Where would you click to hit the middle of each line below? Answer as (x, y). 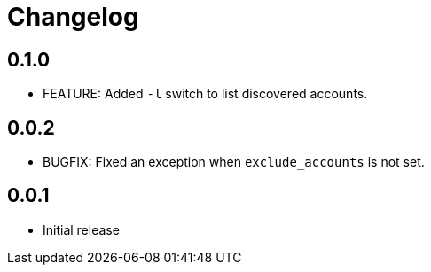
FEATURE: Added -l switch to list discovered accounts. (205, 94)
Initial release (81, 229)
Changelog (73, 17)
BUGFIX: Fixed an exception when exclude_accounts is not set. (234, 162)
